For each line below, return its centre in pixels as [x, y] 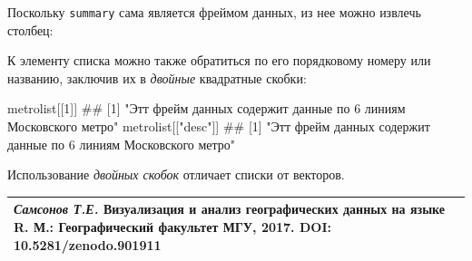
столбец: [30, 29]
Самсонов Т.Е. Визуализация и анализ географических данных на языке [230, 209]
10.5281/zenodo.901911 [88, 244]
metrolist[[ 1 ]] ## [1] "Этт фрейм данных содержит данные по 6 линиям [206, 108]
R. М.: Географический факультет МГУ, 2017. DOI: [172, 226]
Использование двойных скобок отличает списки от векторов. [176, 174]
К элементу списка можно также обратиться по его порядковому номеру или [219, 60]
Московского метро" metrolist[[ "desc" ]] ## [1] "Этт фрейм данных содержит [219, 126]
